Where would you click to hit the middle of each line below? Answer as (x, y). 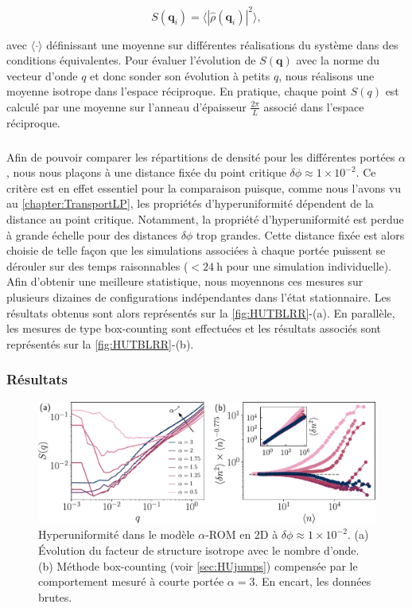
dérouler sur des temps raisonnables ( (97, 265)
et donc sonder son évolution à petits (180, 75)
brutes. (55, 596)
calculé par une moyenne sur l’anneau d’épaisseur (126, 106)
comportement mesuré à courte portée (131, 581)
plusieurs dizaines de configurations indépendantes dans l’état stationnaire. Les (199, 297)
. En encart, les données (313, 581)
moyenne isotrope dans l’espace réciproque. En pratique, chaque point (177, 91)
